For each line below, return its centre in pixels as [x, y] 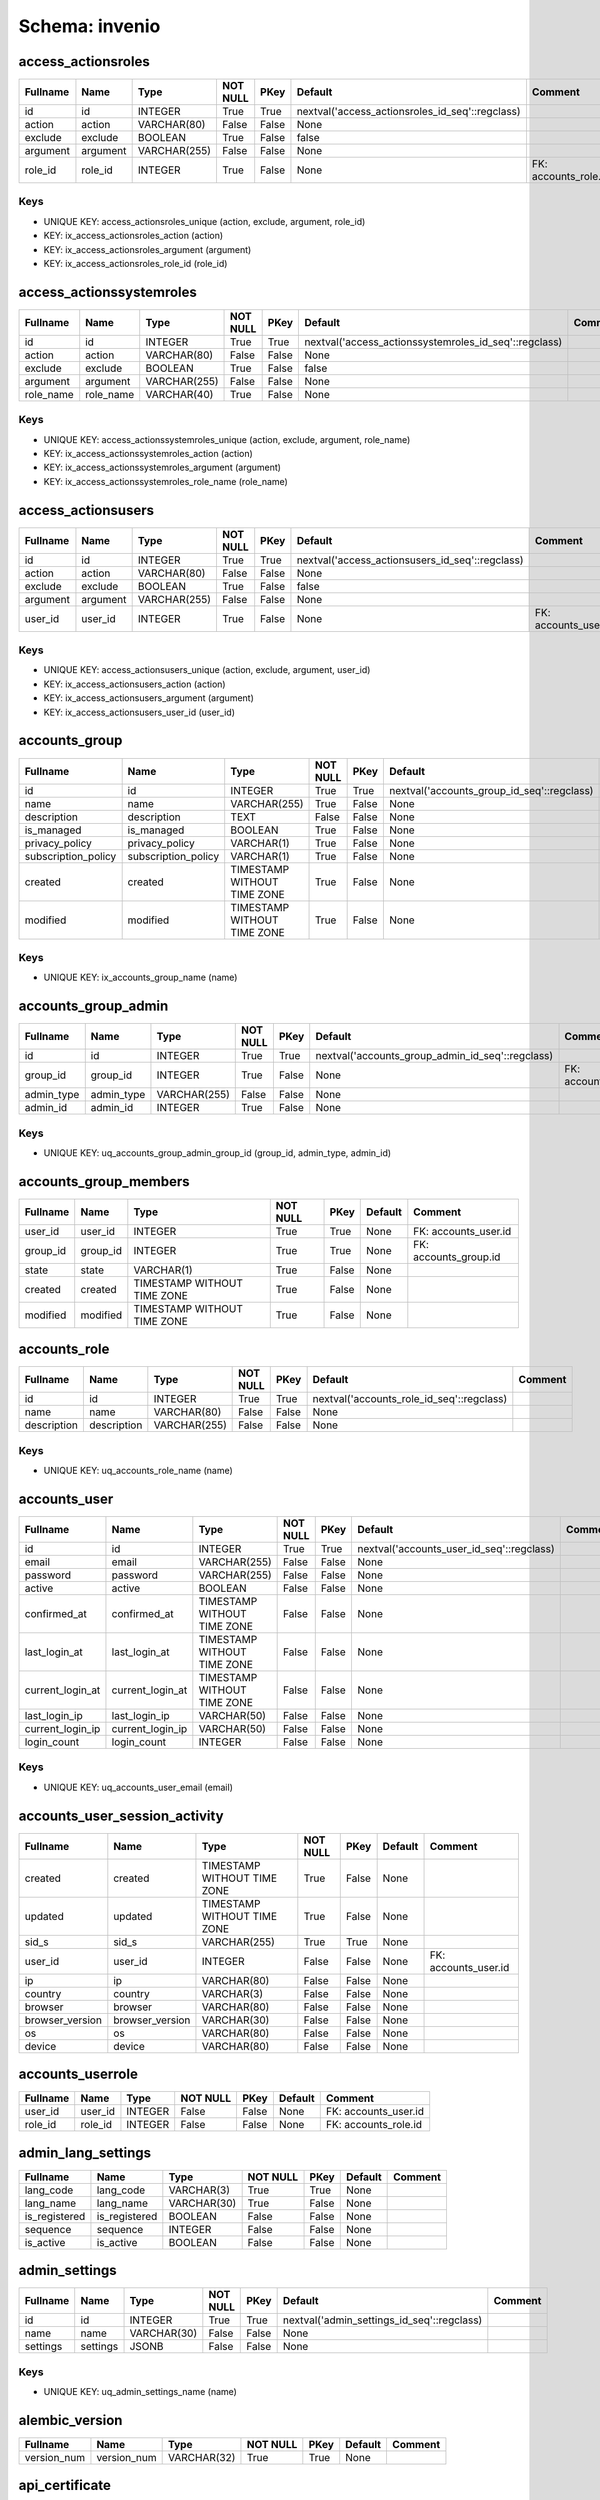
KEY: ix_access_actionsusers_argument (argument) [149, 698]
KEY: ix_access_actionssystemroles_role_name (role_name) [166, 481]
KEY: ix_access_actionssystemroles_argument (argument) [162, 467]
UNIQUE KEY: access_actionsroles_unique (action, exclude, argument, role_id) [204, 221]
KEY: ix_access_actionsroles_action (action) [133, 236]
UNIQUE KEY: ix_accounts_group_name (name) [140, 977]
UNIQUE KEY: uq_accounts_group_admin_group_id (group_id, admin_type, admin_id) [217, 1152]
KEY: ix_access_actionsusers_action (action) [134, 684]
